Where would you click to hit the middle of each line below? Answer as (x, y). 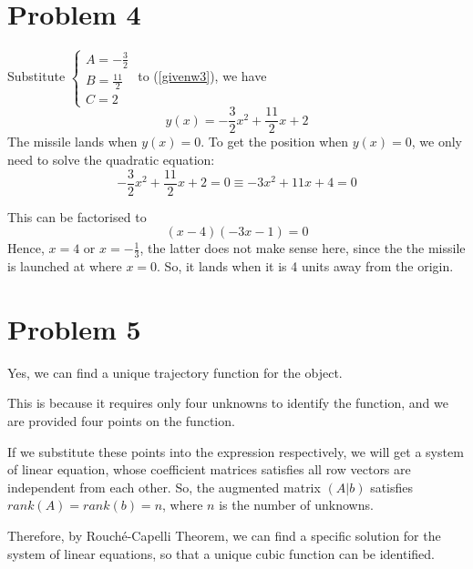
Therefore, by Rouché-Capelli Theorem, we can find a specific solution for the (224, 536)
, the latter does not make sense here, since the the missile (303, 248)
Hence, (26, 248)
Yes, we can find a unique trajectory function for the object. (175, 372)
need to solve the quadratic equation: (111, 160)
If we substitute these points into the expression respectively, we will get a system (236, 451)
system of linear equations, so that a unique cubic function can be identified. (221, 553)
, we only (437, 142)
